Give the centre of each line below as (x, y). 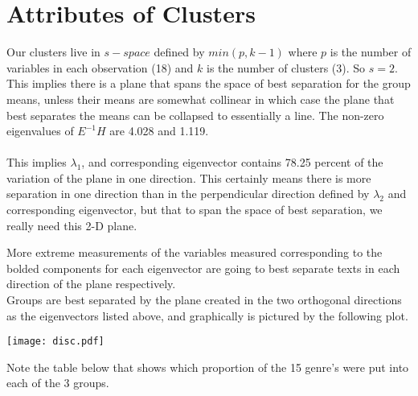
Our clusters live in (53, 52)
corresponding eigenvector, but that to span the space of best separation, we (195, 210)
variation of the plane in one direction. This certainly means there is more (189, 177)
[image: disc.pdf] (55, 342)
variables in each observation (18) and (100, 67)
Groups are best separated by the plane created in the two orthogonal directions (204, 300)
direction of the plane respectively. (91, 284)
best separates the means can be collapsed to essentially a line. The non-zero (195, 115)
